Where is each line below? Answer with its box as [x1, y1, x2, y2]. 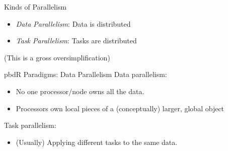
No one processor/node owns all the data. [16, 86, 144, 96]
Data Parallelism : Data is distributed [16, 18, 131, 29]
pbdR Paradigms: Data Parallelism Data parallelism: [4, 69, 167, 80]
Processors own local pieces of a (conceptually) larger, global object [16, 103, 224, 113]
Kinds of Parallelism [4, 2, 67, 12]
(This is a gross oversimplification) [4, 52, 110, 62]
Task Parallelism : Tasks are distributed [16, 35, 137, 46]
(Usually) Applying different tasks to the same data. [16, 136, 178, 147]
